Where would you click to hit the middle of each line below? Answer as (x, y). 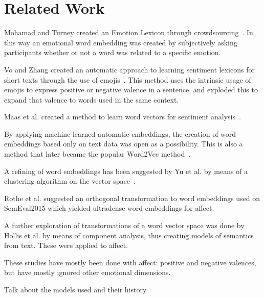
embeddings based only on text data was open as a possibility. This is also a (124, 144)
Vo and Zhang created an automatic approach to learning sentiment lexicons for (129, 69)
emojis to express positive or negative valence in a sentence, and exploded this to (131, 90)
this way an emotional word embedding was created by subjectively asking (121, 42)
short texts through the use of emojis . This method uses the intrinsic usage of (128, 79)
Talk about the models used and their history (75, 289)
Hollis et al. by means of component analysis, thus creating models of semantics (129, 235)
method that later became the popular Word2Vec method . (97, 154)
